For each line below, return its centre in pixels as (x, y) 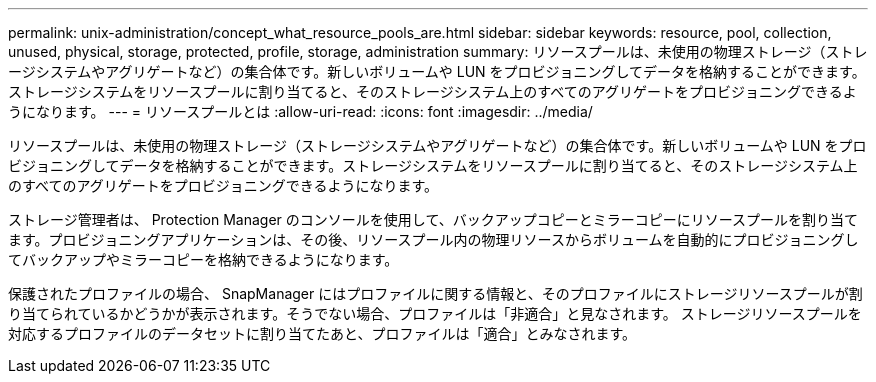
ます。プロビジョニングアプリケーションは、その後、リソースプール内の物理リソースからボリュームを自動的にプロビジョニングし (433, 239)
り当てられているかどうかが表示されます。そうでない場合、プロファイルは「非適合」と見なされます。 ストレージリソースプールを (435, 313)
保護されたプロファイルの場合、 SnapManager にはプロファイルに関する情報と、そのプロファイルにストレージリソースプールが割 (435, 293)
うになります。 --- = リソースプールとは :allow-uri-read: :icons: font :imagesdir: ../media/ (300, 111)
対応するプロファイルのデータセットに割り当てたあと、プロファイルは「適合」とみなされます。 (322, 333)
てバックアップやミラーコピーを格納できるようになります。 (203, 259)
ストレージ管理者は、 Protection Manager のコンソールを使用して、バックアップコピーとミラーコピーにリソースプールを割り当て (433, 219)
